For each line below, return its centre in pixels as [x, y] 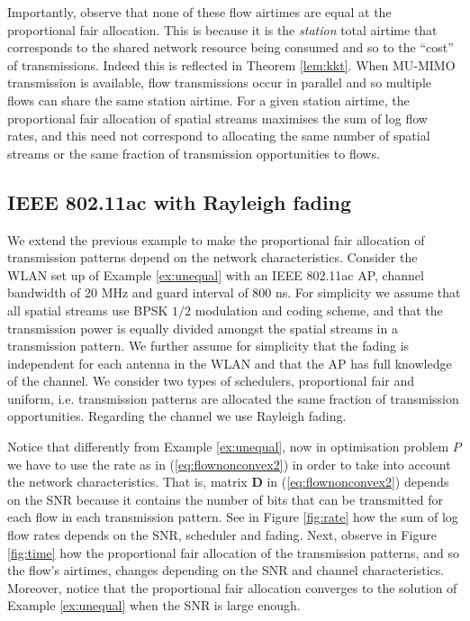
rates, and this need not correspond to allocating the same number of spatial [219, 136]
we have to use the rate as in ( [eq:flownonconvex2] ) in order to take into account [229, 464]
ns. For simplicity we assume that [368, 292]
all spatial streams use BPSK [88, 310]
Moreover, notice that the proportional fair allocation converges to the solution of [232, 587]
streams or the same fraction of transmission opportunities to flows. [194, 153]
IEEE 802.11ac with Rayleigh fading [180, 201]
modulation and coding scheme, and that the [319, 310]
